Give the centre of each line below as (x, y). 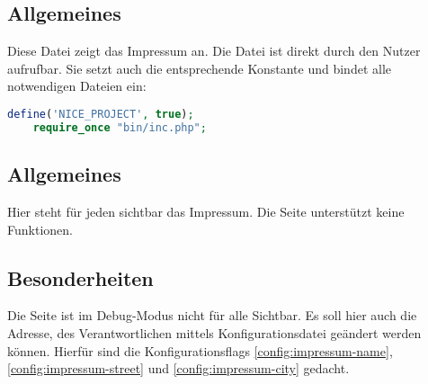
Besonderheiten (80, 277)
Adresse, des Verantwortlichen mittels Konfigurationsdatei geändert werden (214, 332)
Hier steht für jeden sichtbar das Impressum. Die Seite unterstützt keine (206, 211)
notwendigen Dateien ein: (77, 86)
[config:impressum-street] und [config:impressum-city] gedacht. (178, 368)
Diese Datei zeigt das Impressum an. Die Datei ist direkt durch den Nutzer (214, 51)
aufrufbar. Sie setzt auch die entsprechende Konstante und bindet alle (199, 68)
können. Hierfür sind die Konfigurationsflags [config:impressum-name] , (200, 350)
